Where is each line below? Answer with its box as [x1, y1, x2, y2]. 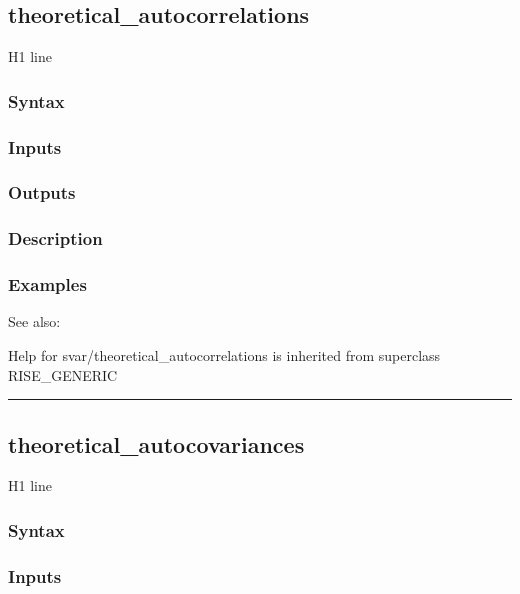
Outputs [8, 180, 76, 205]
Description [8, 226, 103, 251]
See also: [8, 311, 61, 332]
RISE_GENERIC [8, 364, 118, 385]
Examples [8, 272, 87, 297]
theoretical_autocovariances [8, 428, 305, 459]
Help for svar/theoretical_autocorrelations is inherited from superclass [8, 344, 441, 365]
